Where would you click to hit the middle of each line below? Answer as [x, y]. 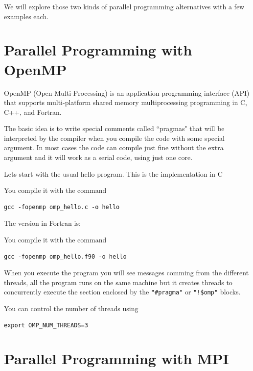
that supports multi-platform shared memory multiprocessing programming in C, [126, 102]
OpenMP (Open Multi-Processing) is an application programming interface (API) [127, 93]
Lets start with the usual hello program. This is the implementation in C [113, 173]
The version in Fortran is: [42, 223]
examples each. [26, 16]
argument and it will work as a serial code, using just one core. [98, 157]
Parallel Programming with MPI [116, 358]
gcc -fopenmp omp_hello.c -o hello [62, 207]
